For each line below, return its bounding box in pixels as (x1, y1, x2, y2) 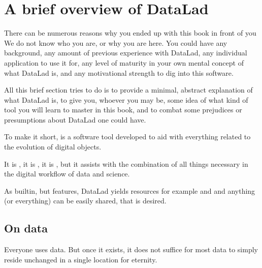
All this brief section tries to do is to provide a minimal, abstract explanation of (4, 84, 253, 95)
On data (4, 220, 48, 236)
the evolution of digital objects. (4, 141, 102, 152)
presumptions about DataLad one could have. (4, 114, 146, 125)
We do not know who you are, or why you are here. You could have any (4, 37, 227, 48)
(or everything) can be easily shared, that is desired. (4, 195, 167, 206)
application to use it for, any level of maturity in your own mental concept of (4, 57, 244, 68)
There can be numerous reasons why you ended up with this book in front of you (4, 27, 256, 38)
